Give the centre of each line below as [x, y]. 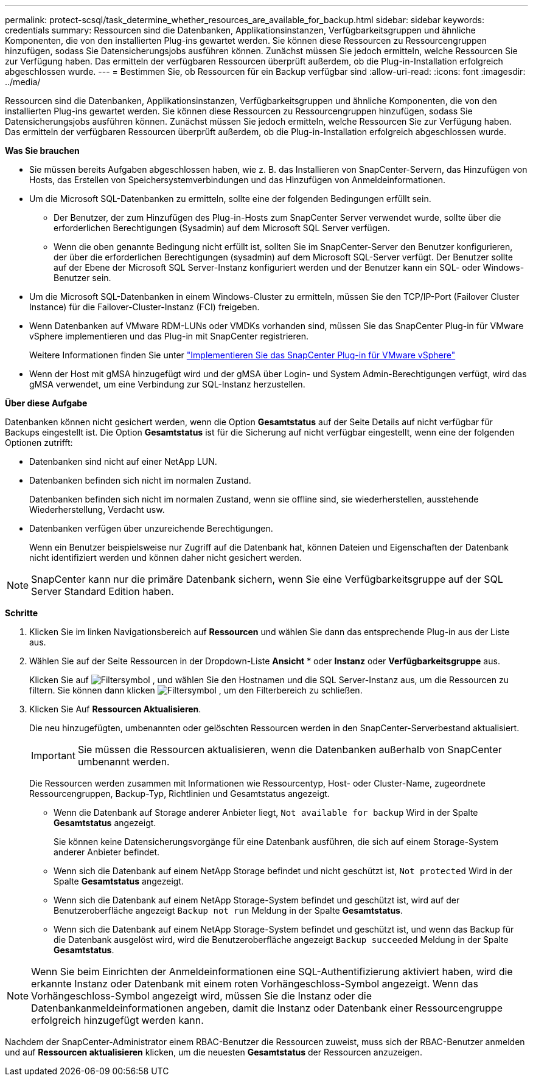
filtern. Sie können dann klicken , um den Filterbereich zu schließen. [196, 690]
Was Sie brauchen [42, 151]
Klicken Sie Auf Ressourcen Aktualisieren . [115, 709]
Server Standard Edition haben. [103, 591]
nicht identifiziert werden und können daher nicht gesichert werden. [165, 558]
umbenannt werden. [124, 762]
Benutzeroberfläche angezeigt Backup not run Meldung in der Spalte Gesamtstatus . [228, 910]
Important [53, 756]
